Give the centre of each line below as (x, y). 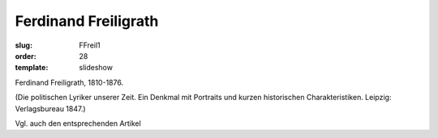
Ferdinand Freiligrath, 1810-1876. (69, 82)
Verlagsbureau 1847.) (50, 108)
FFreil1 (90, 45)
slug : (24, 45)
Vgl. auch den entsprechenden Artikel (78, 123)
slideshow (96, 68)
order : (26, 56)
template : (32, 68)
